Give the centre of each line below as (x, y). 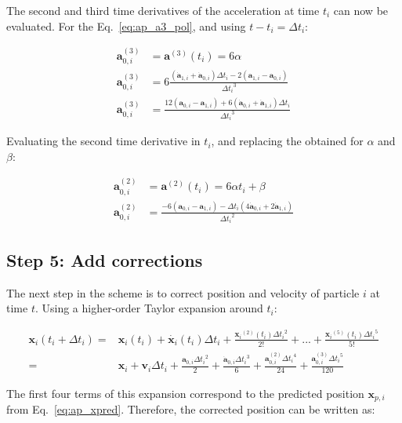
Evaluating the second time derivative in (103, 141)
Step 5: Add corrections (105, 259)
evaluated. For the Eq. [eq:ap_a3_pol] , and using (126, 26)
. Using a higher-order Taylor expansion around (149, 308)
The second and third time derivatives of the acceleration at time (163, 10)
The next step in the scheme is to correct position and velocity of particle (183, 292)
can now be (361, 10)
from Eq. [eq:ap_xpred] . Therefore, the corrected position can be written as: (191, 409)
